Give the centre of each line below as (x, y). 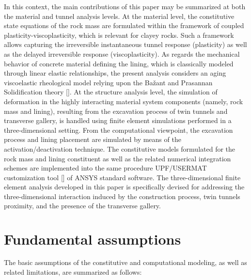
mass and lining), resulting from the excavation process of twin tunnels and (116, 111)
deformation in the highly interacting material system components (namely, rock (124, 101)
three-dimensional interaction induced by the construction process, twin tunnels (122, 196)
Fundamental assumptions (93, 239)
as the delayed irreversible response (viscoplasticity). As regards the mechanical (122, 54)
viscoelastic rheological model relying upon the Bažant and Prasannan (108, 82)
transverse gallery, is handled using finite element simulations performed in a (118, 120)
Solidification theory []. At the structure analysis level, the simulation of (111, 92)
